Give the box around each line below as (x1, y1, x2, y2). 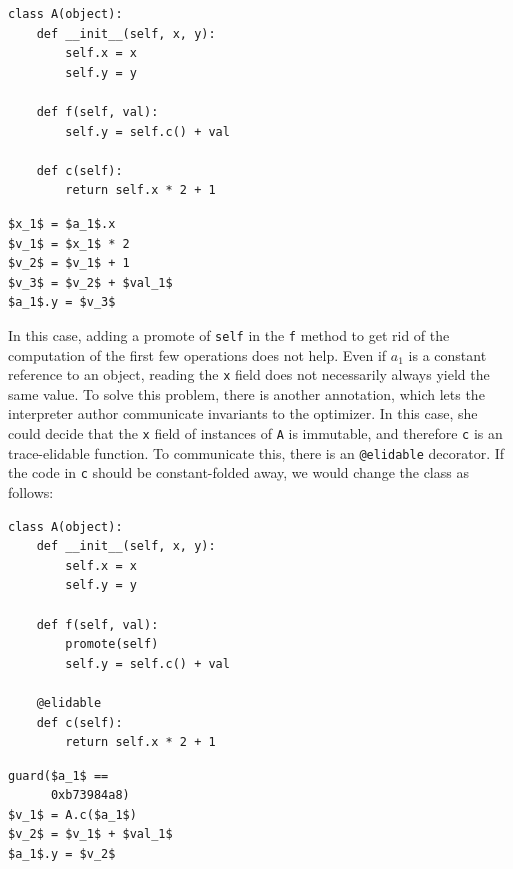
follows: (8, 481, 54, 502)
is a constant (408, 344, 487, 365)
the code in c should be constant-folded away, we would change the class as (8, 462, 469, 483)
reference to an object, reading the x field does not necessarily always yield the (8, 364, 490, 385)
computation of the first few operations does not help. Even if (8, 344, 387, 365)
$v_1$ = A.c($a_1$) (8, 807, 137, 822)
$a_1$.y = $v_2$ (8, 847, 116, 862)
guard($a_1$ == (8, 768, 109, 783)
